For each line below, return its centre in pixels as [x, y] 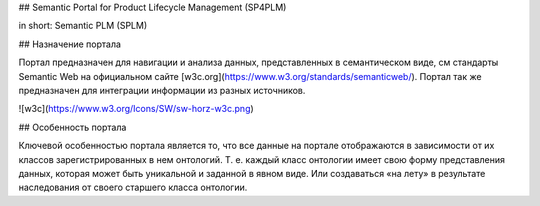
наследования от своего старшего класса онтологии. [133, 187]
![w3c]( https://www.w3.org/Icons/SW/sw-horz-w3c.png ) [136, 109]
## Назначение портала [70, 44]
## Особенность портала [72, 127]
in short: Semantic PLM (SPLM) [83, 26]
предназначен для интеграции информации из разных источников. [162, 90]
